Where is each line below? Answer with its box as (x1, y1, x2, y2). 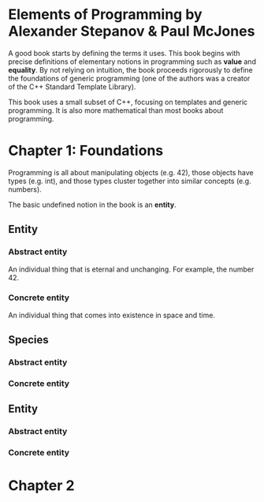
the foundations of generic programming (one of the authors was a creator (8, 73, 251, 83)
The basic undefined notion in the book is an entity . (8, 200, 177, 209)
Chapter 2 (8, 476, 75, 494)
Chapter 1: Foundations (8, 142, 164, 159)
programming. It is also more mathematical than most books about (8, 105, 224, 115)
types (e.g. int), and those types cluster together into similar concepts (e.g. (8, 176, 251, 185)
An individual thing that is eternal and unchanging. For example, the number (8, 264, 255, 274)
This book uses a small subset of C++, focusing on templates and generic (8, 97, 248, 107)
